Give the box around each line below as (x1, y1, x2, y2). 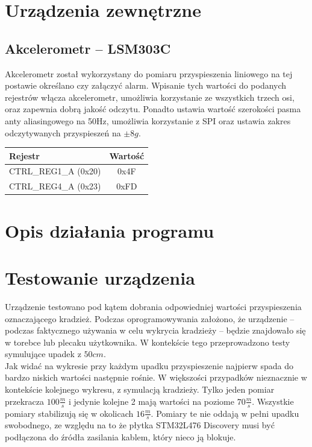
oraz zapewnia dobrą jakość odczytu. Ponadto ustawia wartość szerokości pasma (5, 103, 301, 115)
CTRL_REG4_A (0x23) (9, 180, 101, 192)
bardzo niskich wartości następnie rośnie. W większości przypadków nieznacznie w (5, 371, 307, 384)
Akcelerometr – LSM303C (5, 39, 171, 57)
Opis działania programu (5, 218, 214, 243)
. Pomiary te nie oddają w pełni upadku (151, 407, 299, 419)
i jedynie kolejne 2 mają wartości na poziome (68, 395, 235, 407)
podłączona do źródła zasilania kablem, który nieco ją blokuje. (5, 430, 236, 443)
